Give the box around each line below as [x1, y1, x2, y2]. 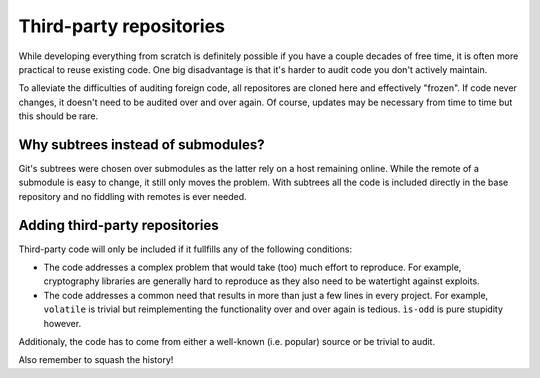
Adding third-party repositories [18, 216, 219, 234]
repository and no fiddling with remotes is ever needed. [18, 190, 247, 202]
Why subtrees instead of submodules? [18, 136, 265, 153]
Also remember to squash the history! [18, 354, 174, 366]
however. [43, 317, 82, 329]
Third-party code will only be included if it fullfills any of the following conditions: [18, 243, 353, 255]
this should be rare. [18, 110, 99, 122]
